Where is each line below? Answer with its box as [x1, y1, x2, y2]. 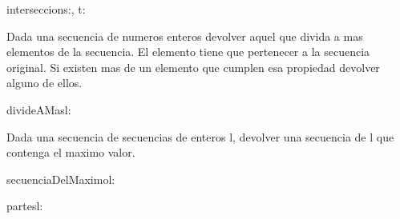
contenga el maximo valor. [6, 144, 135, 161]
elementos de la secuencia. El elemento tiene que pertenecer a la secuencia [6, 43, 370, 60]
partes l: [6, 197, 43, 214]
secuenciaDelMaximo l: [6, 170, 115, 187]
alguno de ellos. [6, 74, 83, 91]
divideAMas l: [6, 101, 71, 117]
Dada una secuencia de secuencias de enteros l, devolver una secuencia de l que [6, 128, 394, 145]
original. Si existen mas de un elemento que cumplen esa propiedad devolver [6, 58, 380, 75]
